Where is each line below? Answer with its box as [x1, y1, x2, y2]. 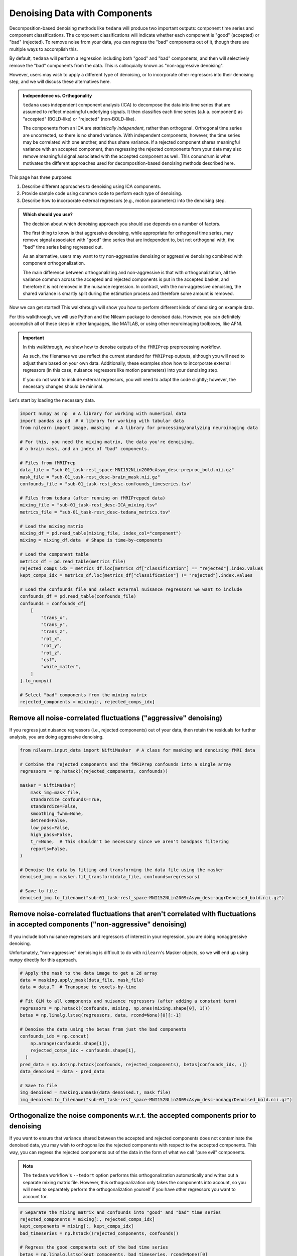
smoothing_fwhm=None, [30, 810, 84, 816]
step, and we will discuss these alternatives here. [9, 78, 111, 85]
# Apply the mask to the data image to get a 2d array [20, 970, 158, 976]
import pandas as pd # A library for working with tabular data [20, 417, 184, 424]
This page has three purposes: [9, 174, 73, 180]
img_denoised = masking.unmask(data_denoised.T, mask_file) [20, 1090, 171, 1095]
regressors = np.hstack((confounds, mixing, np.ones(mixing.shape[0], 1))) [20, 1005, 211, 1011]
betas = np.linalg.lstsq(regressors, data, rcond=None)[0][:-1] [20, 1012, 182, 1018]
